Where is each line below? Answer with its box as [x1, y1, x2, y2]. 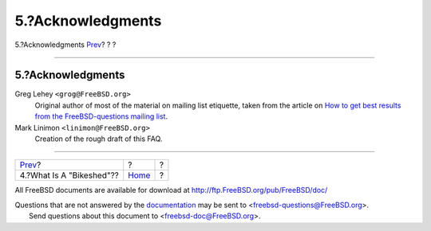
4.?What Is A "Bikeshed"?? [19, 170, 120, 181]
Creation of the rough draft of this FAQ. [34, 134, 163, 143]
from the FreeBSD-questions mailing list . [34, 112, 168, 121]
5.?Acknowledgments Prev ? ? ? [14, 40, 117, 49]
